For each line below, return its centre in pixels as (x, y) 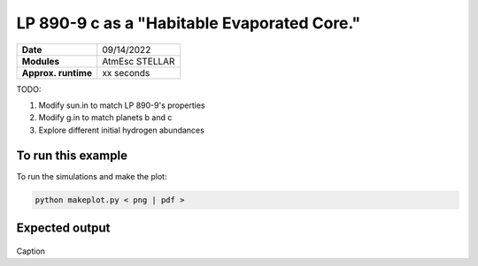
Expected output (63, 228)
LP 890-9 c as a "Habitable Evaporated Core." (189, 23)
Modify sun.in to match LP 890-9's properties (122, 105)
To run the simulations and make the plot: (92, 176)
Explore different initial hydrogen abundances (122, 130)
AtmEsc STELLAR (139, 61)
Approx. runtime (57, 72)
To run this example (72, 155)
